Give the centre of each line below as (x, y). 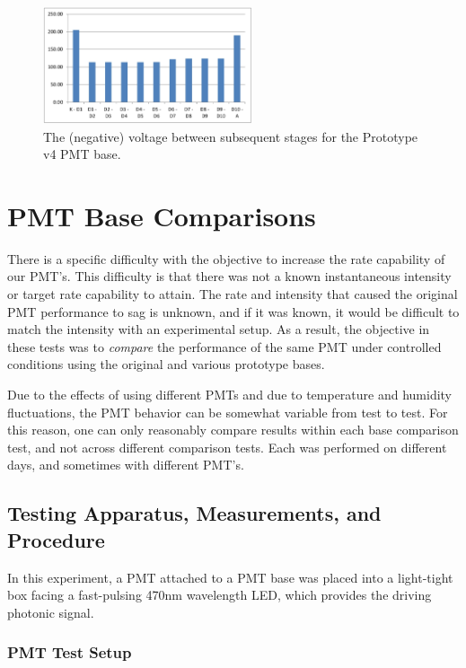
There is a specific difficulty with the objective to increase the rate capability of (226, 258)
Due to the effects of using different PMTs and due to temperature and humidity (230, 394)
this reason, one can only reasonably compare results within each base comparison (233, 430)
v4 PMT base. (82, 154)
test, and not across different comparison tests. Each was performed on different (227, 447)
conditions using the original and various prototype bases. (166, 364)
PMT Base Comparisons (162, 215)
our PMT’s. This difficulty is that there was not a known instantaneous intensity (229, 276)
